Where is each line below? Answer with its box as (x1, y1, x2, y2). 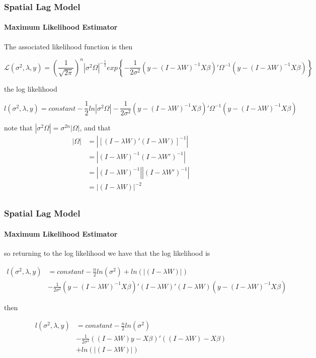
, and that (80, 122, 111, 132)
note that (4, 122, 33, 132)
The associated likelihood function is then (4, 41, 133, 51)
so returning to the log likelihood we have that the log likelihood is (4, 248, 210, 258)
